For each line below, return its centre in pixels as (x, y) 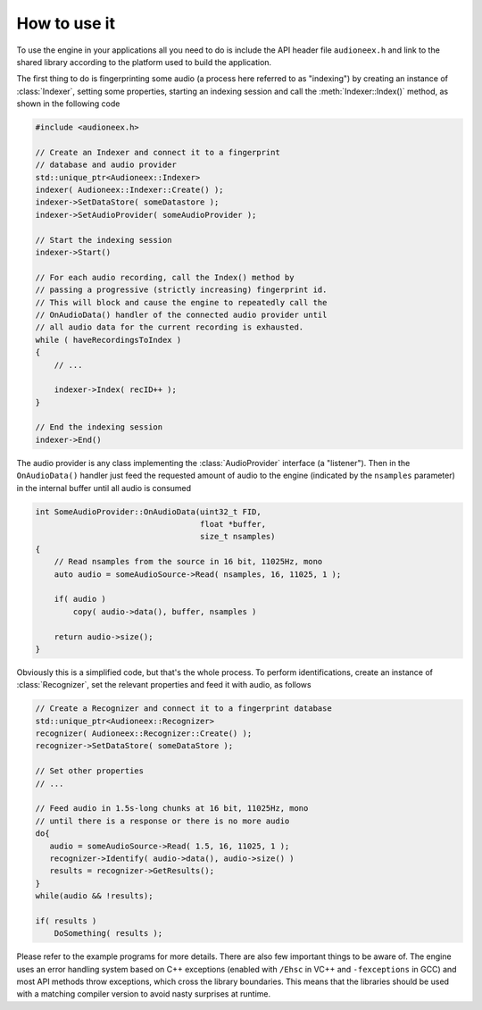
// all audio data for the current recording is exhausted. (170, 327)
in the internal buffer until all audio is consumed (104, 488)
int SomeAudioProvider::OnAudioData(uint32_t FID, (149, 512)
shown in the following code (68, 104)
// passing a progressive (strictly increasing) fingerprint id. (181, 290)
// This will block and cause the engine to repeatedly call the (181, 302)
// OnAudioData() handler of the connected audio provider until (181, 314)
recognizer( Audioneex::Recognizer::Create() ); (144, 734)
